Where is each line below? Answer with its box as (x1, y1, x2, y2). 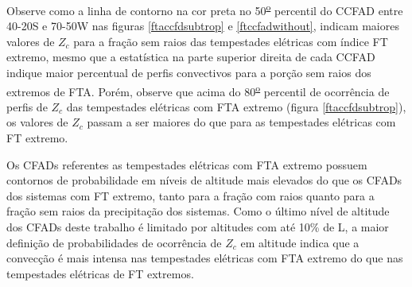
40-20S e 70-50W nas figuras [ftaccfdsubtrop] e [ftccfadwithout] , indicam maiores (6, 17, 399, 34)
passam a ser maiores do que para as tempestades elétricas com (87, 114, 396, 130)
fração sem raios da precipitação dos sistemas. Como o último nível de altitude (6, 203, 390, 219)
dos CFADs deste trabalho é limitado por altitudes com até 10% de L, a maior (6, 219, 389, 235)
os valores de (6, 114, 68, 130)
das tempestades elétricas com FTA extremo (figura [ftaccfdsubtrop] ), (66, 98, 406, 114)
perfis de (6, 98, 48, 114)
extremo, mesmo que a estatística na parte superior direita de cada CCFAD (6, 48, 375, 65)
